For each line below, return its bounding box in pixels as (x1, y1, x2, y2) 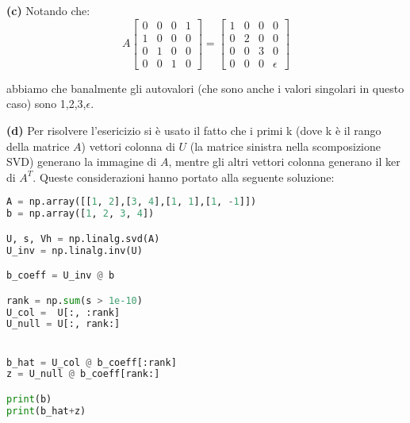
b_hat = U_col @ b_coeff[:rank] (6, 356, 177, 368)
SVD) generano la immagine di (6, 153, 157, 170)
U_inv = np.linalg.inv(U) (6, 244, 143, 256)
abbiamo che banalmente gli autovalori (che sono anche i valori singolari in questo (6, 79, 404, 96)
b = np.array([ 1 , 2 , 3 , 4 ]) (6, 208, 155, 220)
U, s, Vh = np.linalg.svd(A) (6, 233, 160, 244)
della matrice (6, 137, 70, 154)
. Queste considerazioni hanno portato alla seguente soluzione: (33, 168, 335, 185)
